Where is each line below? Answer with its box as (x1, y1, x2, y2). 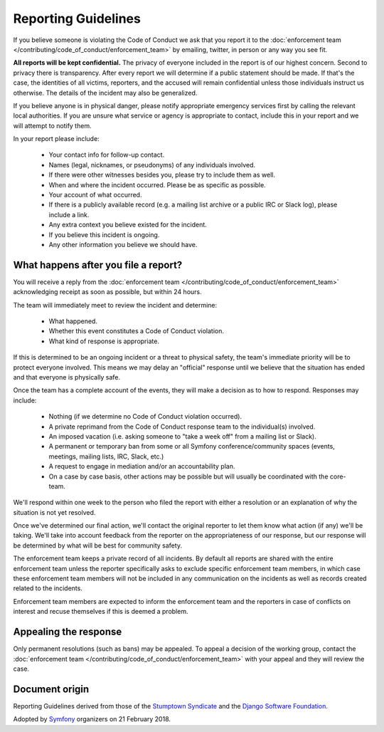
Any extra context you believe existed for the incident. (48, 221, 208, 229)
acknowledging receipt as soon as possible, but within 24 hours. (13, 288, 202, 296)
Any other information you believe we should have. (48, 240, 198, 249)
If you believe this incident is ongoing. (48, 230, 160, 239)
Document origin (13, 683, 90, 695)
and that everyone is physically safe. (13, 373, 121, 381)
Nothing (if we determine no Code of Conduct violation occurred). (48, 412, 242, 421)
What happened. (48, 317, 97, 325)
